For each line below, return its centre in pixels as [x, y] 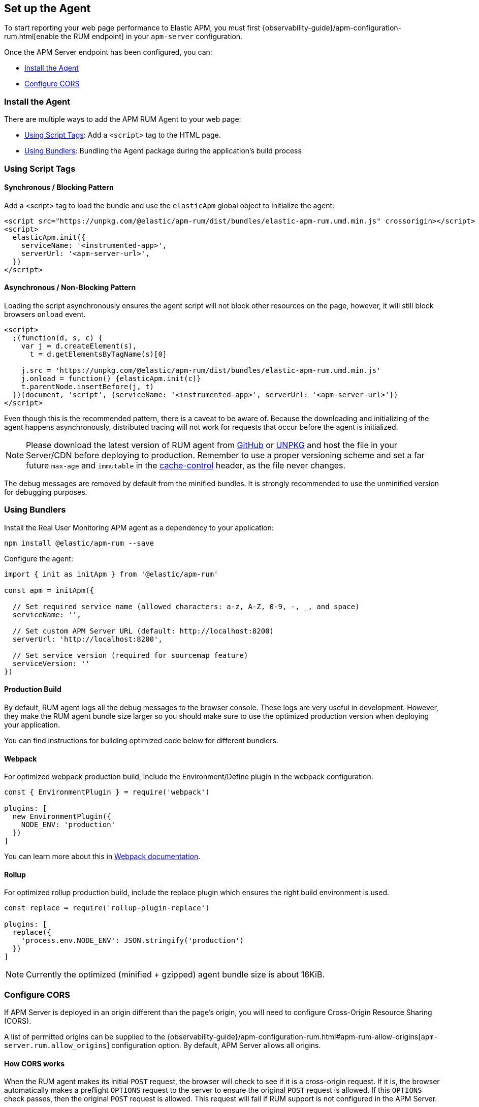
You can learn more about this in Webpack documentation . [102, 857]
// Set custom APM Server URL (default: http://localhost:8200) [143, 631]
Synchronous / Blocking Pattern [59, 187]
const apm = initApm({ [49, 590]
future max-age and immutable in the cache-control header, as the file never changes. [186, 465]
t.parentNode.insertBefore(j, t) [88, 386]
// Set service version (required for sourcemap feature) [130, 655]
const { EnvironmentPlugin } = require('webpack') [107, 792]
